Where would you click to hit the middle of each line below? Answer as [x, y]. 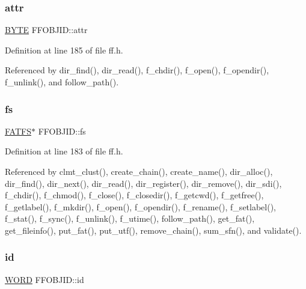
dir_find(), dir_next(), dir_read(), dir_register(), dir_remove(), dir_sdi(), [143, 183]
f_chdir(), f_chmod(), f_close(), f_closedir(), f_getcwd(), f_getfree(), [134, 195]
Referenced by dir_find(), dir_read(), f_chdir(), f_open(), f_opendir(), [137, 70]
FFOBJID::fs [62, 131]
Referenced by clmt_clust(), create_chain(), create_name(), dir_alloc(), [139, 171]
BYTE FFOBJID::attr [46, 30]
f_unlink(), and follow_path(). [62, 82]
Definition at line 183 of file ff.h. [64, 151]
